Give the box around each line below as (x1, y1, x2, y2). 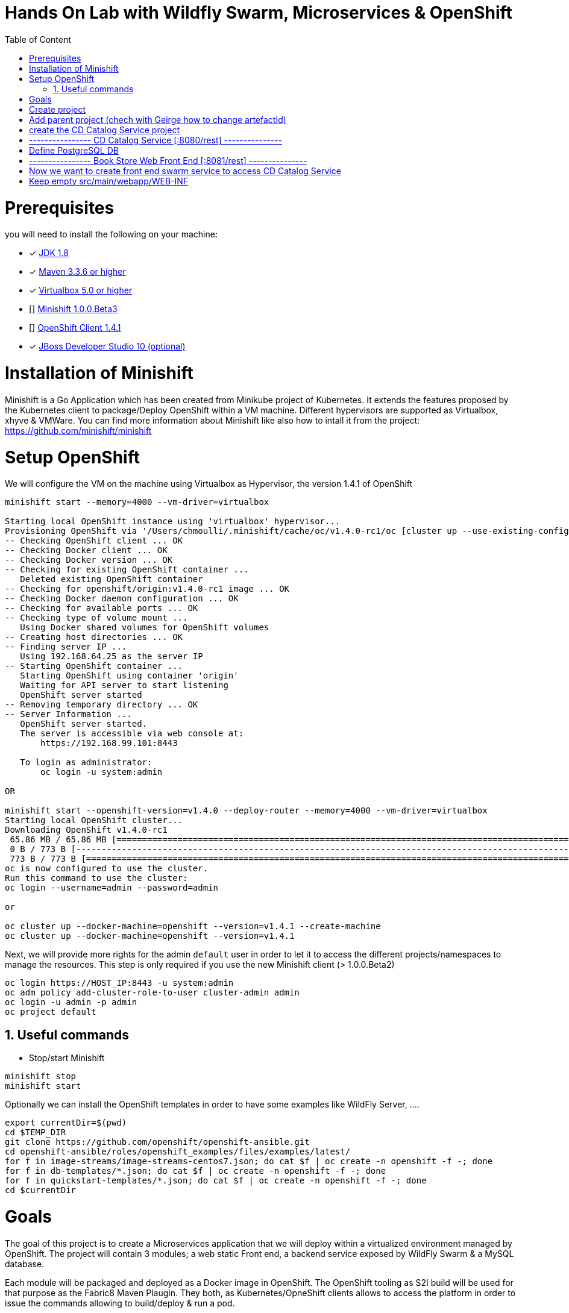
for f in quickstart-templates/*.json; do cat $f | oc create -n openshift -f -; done (5, 1176, 427, 1186)
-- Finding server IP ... (5, 642, 127, 652)
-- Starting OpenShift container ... (5, 661, 183, 671)
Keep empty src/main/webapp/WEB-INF (29, 175, 189, 186)
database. (5, 1258, 45, 1269)
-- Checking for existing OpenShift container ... (5, 565, 249, 575)
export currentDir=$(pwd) (5, 1118, 127, 1128)
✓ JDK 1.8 (29, 248, 69, 259)
